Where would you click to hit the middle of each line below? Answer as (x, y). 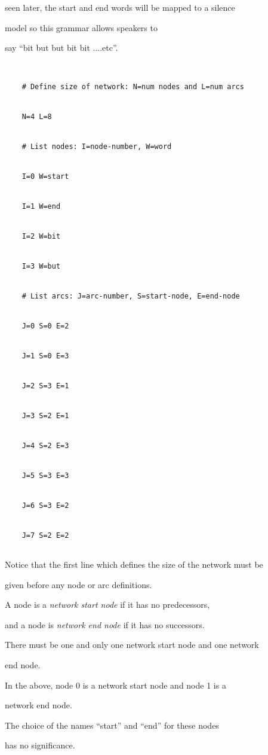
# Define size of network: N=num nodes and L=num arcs (133, 87)
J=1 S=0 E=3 (45, 356)
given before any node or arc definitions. (78, 584)
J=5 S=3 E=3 (45, 475)
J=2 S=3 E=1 (45, 386)
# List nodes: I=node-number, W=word (97, 147)
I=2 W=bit (41, 236)
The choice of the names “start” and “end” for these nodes (112, 725)
